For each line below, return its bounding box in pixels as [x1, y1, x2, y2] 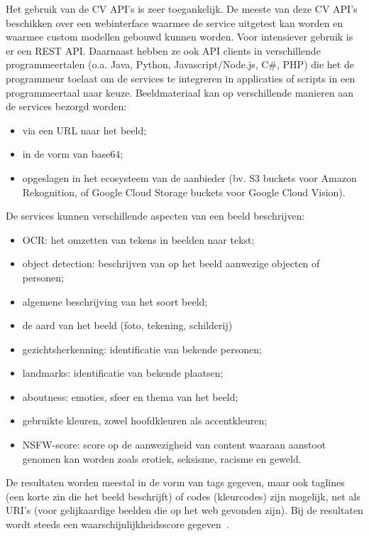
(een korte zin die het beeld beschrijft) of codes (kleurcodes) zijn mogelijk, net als [6, 488, 360, 503]
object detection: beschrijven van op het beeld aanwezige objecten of [22, 256, 320, 271]
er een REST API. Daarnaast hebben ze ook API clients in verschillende [6, 43, 321, 58]
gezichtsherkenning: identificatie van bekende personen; [22, 341, 262, 356]
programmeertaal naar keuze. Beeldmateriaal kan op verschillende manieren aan [6, 85, 354, 100]
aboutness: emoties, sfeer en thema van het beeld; [22, 389, 238, 404]
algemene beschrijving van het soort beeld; [22, 294, 208, 309]
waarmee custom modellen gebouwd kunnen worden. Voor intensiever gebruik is [6, 29, 353, 44]
